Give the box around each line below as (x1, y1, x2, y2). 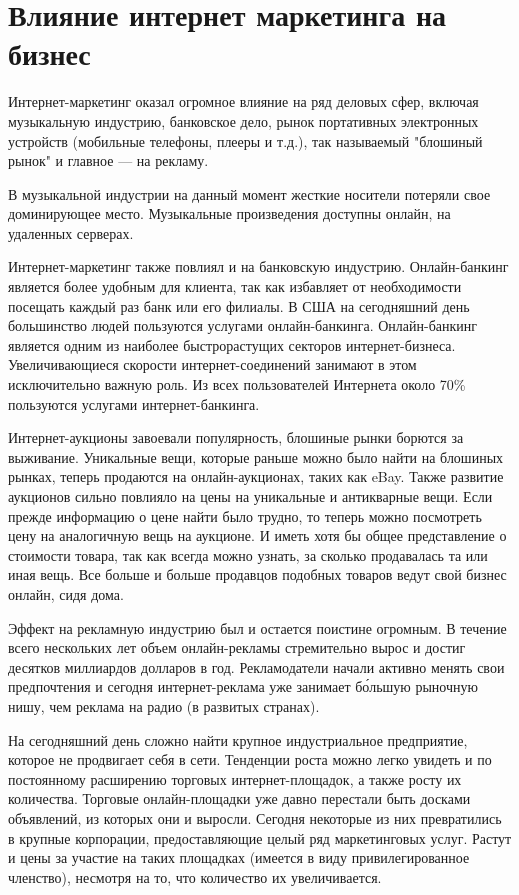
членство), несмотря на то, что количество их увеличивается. (8, 866, 382, 887)
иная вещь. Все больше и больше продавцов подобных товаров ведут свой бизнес (8, 564, 507, 585)
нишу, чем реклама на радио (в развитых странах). (8, 695, 320, 716)
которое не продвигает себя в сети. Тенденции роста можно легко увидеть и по (8, 749, 492, 770)
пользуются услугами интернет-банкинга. (8, 393, 260, 414)
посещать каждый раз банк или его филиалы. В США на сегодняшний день (8, 295, 470, 316)
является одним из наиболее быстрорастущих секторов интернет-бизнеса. (8, 334, 456, 355)
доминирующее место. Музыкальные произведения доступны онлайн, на (8, 203, 451, 224)
